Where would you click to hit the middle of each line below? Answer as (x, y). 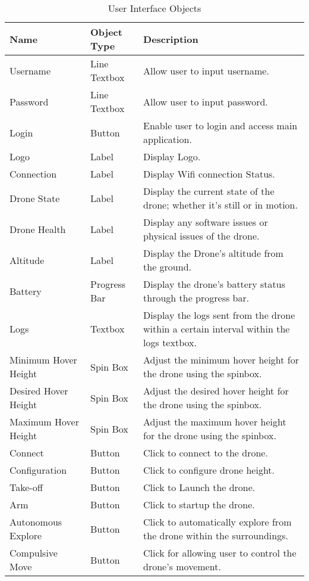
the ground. (168, 267)
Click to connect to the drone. (206, 453)
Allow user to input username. (206, 70)
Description (171, 39)
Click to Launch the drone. (199, 487)
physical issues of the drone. (201, 236)
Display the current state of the (209, 191)
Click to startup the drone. (199, 504)
